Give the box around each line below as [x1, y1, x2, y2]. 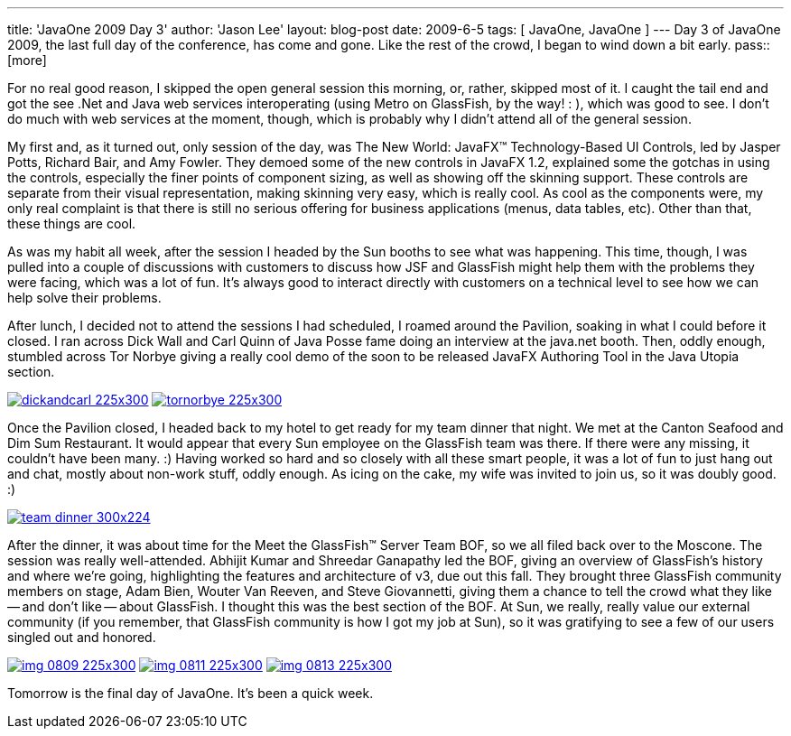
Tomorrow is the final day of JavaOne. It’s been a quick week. [7, 685, 374, 701]
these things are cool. [7, 216, 136, 231]
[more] [7, 52, 47, 68]
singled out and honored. [7, 629, 156, 645]
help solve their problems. [7, 290, 162, 305]
